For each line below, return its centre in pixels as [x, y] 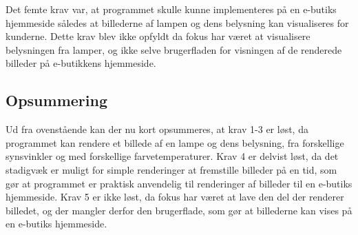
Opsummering [56, 100]
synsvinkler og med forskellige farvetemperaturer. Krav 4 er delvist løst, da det [172, 156]
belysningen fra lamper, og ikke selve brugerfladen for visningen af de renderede [174, 49]
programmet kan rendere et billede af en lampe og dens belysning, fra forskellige [175, 142]
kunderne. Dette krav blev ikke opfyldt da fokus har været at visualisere [158, 36]
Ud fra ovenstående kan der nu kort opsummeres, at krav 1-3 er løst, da [157, 129]
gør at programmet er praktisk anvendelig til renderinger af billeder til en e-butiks [179, 183]
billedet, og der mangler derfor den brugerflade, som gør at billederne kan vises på [179, 210]
